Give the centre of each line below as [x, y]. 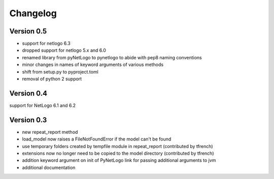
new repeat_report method [50, 132]
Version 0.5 [28, 31]
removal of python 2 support [52, 79]
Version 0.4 [28, 93]
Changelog [33, 13]
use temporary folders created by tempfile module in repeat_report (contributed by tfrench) [117, 146]
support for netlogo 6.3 [46, 44]
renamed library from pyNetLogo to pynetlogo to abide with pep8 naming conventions [112, 57]
